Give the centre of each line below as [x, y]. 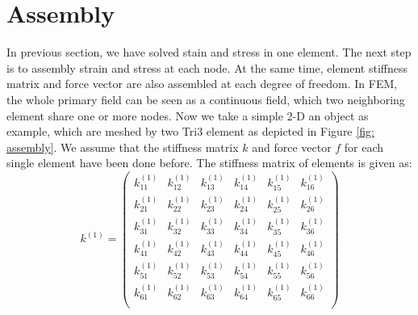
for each [364, 147]
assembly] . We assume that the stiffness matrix [123, 147]
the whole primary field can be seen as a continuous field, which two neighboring [206, 99]
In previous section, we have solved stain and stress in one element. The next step [209, 52]
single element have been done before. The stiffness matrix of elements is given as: [209, 163]
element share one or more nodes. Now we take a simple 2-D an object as [188, 115]
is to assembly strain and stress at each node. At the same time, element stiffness [207, 67]
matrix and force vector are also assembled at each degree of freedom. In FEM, [202, 84]
